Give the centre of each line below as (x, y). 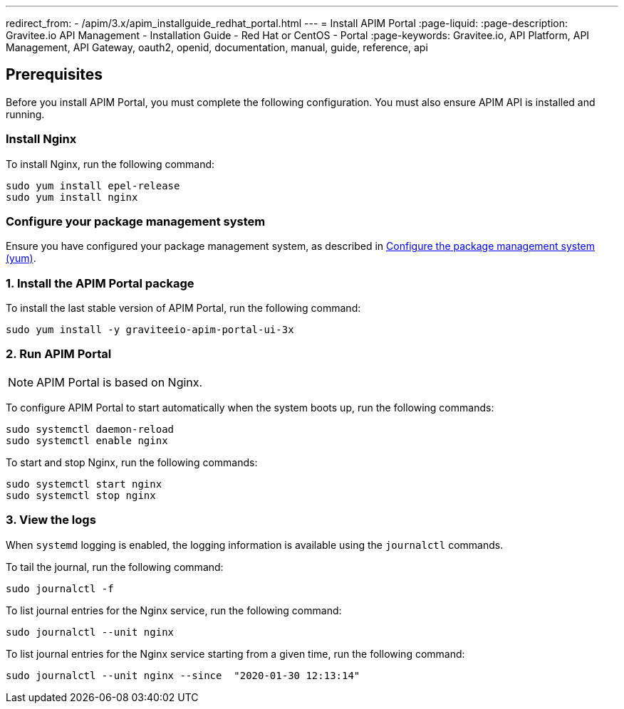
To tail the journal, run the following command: (115, 567)
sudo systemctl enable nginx (87, 440)
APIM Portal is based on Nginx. (120, 382)
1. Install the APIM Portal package (100, 283)
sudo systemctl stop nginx (81, 495)
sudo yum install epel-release (93, 185)
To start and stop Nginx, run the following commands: (132, 462)
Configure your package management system (136, 221)
